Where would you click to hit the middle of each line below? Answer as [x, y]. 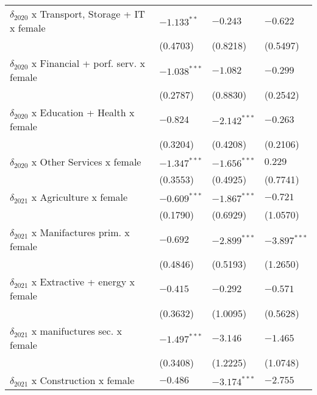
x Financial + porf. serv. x [88, 63]
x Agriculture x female [80, 197]
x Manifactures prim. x [80, 232]
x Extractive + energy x [83, 281]
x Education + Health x [83, 112]
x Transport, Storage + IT [88, 14]
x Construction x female [83, 380]
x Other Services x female [86, 162]
